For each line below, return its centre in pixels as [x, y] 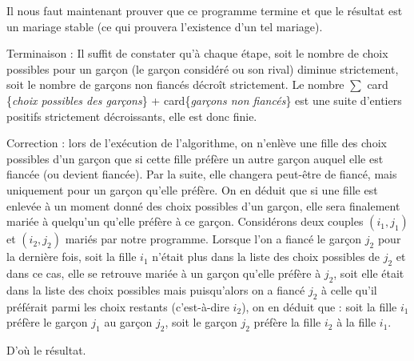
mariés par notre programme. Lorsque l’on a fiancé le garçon [213, 239]
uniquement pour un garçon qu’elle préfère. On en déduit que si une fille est [192, 189]
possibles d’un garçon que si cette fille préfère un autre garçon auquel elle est [195, 158]
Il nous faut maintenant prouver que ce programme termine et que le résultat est [205, 10]
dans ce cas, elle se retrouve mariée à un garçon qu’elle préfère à [164, 273]
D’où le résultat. [46, 349]
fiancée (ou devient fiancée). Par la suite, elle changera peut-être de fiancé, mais [202, 174]
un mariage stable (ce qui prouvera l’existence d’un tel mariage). [165, 26]
